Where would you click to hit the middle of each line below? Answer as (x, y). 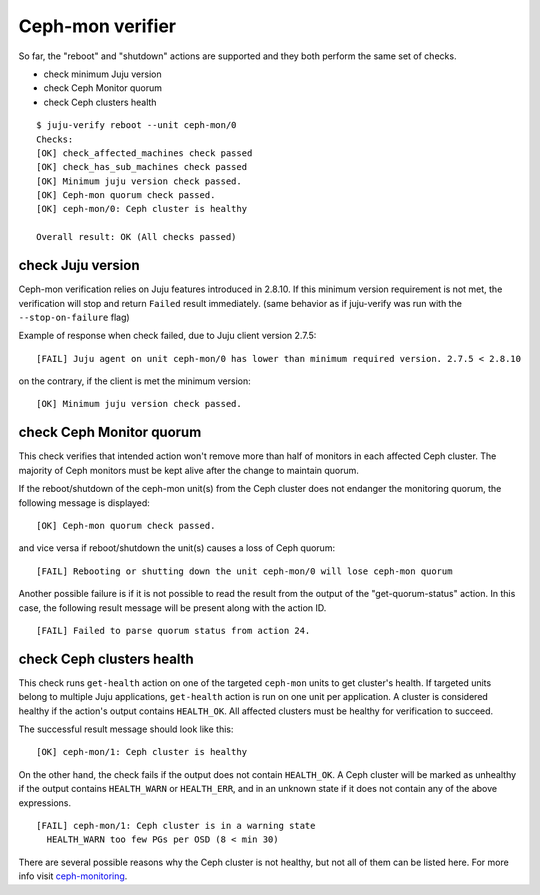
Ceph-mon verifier (97, 26)
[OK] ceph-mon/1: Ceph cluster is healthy (142, 752)
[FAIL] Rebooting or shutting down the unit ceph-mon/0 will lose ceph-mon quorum (244, 571)
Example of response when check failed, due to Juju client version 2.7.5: (167, 336)
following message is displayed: (84, 502)
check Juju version (79, 265)
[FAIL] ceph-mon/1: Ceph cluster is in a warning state (176, 825)
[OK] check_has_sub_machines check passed (142, 167)
